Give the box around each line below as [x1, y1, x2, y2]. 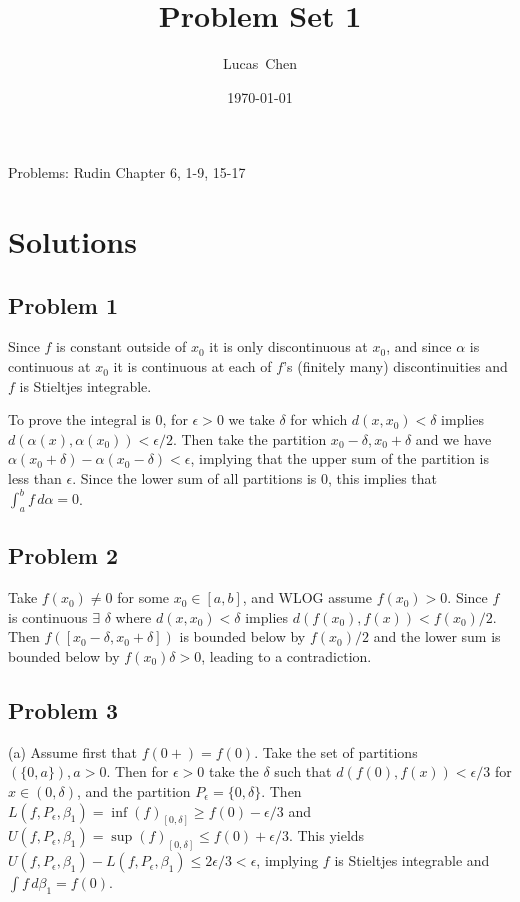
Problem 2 [8, 540, 118, 571]
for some [117, 587, 170, 608]
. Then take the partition [172, 428, 327, 449]
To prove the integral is [8, 409, 151, 430]
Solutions [8, 221, 137, 262]
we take [228, 409, 275, 430]
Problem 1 [8, 289, 118, 320]
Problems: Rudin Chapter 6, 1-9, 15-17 [8, 162, 246, 183]
